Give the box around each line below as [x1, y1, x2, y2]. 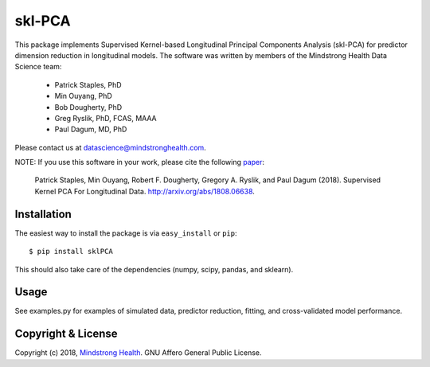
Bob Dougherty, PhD [54, 102, 123, 111]
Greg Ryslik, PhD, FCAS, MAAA [54, 113, 157, 123]
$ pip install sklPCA [29, 247, 113, 256]
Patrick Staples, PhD [54, 80, 123, 89]
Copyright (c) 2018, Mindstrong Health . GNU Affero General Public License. [14, 348, 262, 357]
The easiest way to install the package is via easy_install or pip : [14, 228, 237, 238]
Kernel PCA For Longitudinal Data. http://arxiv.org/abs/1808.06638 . [34, 186, 255, 196]
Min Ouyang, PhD [54, 92, 113, 101]
